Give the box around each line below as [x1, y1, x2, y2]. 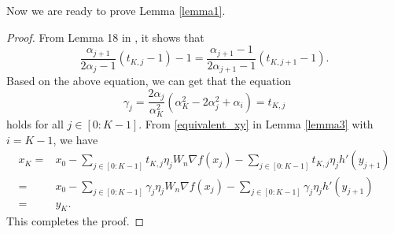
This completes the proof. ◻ [6, 213, 145, 229]
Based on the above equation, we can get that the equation [6, 72, 291, 89]
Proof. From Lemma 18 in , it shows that [6, 28, 204, 45]
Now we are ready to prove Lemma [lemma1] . [6, 2, 226, 18]
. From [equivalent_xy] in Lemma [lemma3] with [138, 116, 374, 132]
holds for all [6, 116, 64, 132]
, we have [53, 131, 98, 147]
